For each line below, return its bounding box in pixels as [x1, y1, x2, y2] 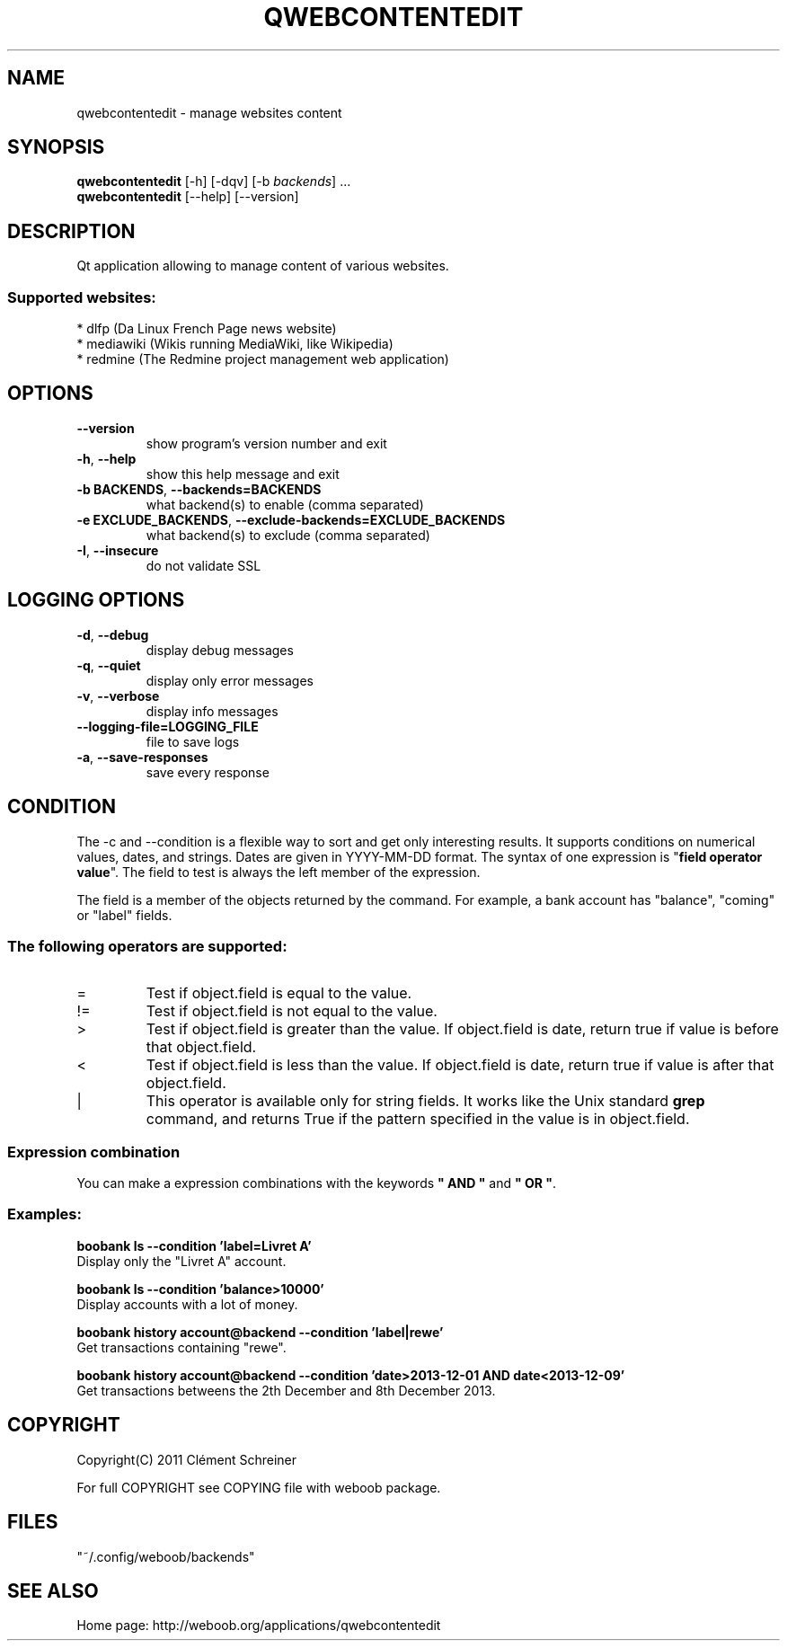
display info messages [146, 703, 279, 719]
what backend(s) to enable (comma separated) [146, 496, 424, 512]
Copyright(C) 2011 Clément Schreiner [76, 1451, 297, 1467]
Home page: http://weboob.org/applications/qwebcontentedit [76, 1617, 441, 1634]
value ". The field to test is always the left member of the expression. [76, 864, 481, 880]
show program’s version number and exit [146, 435, 387, 451]
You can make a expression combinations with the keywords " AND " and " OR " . [76, 1175, 557, 1192]
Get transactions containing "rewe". [76, 1339, 287, 1355]
